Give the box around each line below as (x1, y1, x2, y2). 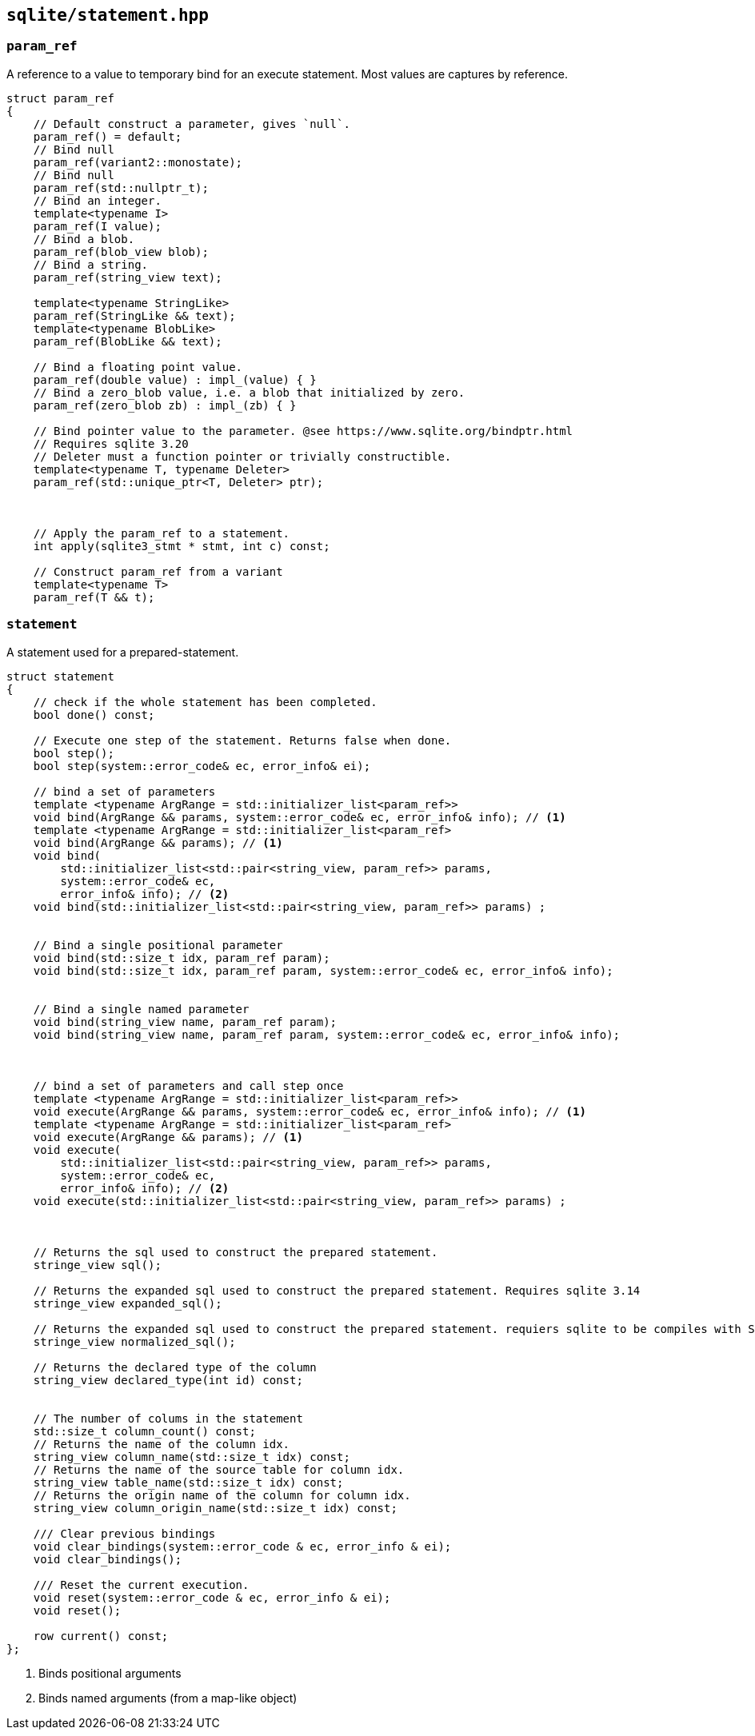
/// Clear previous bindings (33, 1526, 216, 1540)
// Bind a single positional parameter (33, 938, 283, 952)
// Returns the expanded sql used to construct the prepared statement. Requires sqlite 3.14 (33, 1283, 641, 1297)
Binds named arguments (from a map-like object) (38, 1690, 298, 1705)
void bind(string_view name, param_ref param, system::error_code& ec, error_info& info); (33, 1028, 621, 1041)
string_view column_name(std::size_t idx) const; (33, 1450, 350, 1463)
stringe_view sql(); (33, 1258, 162, 1271)
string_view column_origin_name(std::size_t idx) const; (33, 1501, 397, 1515)
